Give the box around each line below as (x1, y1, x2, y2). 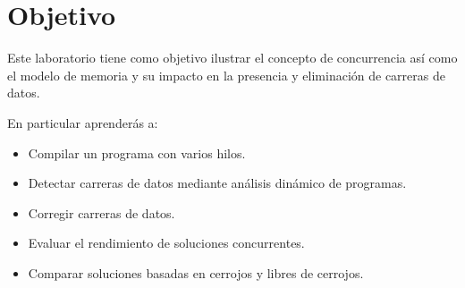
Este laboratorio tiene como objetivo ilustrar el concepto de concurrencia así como (7, 48, 458, 67)
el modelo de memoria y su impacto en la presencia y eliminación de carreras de (7, 65, 445, 84)
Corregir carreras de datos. (28, 203, 175, 222)
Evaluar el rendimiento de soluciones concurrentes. (28, 233, 305, 252)
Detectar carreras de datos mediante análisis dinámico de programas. (28, 174, 407, 192)
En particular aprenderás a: (7, 113, 158, 131)
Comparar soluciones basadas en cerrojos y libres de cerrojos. (28, 263, 364, 282)
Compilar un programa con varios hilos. (28, 143, 246, 162)
